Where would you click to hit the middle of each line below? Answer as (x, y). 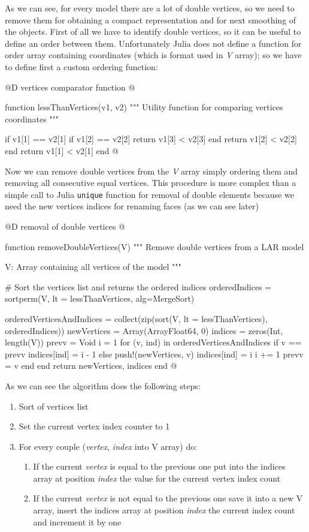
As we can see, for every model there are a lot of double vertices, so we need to (150, 8)
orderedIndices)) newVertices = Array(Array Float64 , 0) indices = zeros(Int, (144, 330)
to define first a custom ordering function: (81, 66)
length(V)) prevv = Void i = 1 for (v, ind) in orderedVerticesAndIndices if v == (153, 342)
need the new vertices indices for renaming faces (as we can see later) (132, 206)
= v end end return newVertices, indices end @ (91, 366)
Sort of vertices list (54, 406)
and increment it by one (77, 522)
